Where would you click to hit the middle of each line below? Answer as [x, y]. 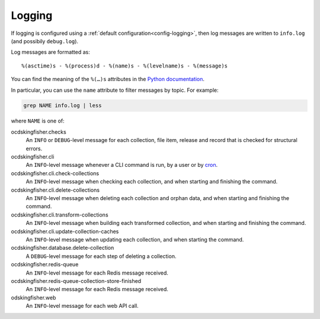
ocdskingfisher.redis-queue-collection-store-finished [76, 281]
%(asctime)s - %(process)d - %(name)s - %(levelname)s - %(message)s [125, 66]
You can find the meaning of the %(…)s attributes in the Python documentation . [108, 79]
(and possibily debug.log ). [45, 41]
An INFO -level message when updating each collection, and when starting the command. [135, 239]
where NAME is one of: [38, 121]
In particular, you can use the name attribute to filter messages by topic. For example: [115, 90]
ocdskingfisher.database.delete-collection [63, 248]
